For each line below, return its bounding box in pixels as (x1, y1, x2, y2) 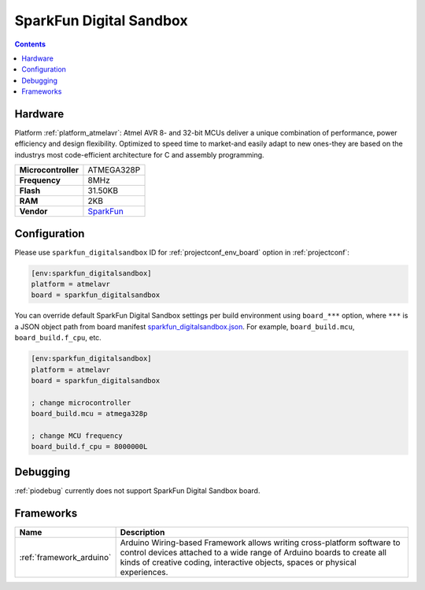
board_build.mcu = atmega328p (31, 410, 148, 418)
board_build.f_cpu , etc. (14, 333, 102, 343)
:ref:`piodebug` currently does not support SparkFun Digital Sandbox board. (14, 485, 261, 495)
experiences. (120, 566, 168, 577)
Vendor (19, 206, 48, 217)
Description (120, 526, 165, 537)
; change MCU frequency (31, 431, 124, 440)
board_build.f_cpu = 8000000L (31, 442, 148, 451)
